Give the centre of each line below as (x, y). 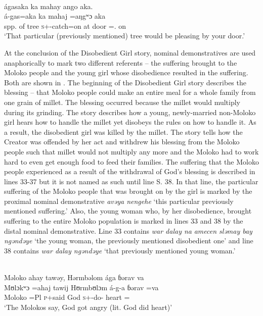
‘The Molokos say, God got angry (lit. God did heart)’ (88, 307)
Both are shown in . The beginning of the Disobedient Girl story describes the (125, 82)
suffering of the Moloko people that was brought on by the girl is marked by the (128, 191)
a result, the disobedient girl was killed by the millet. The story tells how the (123, 131)
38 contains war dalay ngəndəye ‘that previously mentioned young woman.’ (120, 250)
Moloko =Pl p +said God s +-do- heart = (67, 297)
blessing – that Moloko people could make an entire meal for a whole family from (130, 92)
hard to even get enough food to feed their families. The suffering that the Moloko (131, 161)
